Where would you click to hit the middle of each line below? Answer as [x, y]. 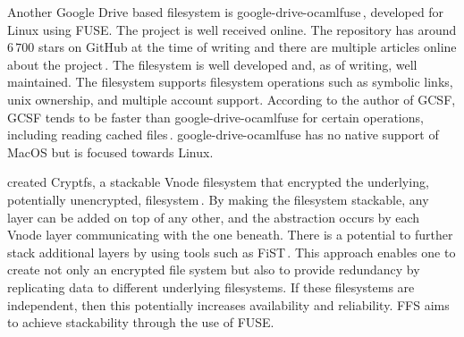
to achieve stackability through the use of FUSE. [141, 322]
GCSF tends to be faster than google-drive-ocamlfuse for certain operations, [215, 117]
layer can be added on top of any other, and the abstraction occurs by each [214, 217]
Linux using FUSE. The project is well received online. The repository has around [232, 29]
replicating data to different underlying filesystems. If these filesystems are [211, 286]
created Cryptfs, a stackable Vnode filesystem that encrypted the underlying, [218, 182]
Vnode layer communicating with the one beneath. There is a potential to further [230, 235]
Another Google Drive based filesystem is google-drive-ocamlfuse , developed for [226, 12]
